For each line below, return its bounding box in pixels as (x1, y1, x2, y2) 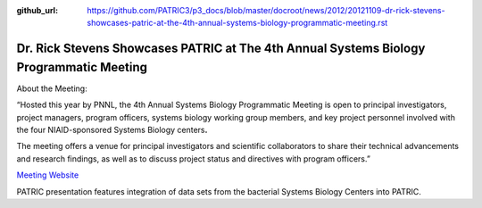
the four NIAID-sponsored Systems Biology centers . (16, 125, 208, 136)
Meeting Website (16, 170, 79, 180)
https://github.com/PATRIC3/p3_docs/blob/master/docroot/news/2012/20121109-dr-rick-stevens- (87, 5, 445, 15)
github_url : (16, 5, 58, 15)
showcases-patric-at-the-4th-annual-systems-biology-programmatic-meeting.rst (87, 18, 388, 29)
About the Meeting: (16, 83, 88, 94)
